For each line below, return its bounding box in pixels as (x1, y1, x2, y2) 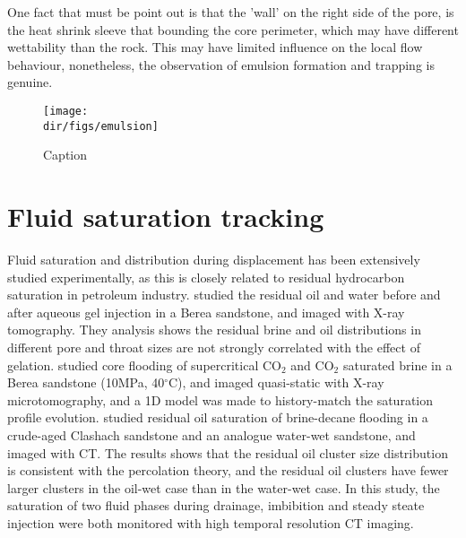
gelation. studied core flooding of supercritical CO (7, 355, 281, 374)
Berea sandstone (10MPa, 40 (7, 373, 165, 392)
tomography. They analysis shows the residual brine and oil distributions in (7, 320, 421, 339)
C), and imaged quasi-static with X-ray (168, 373, 384, 392)
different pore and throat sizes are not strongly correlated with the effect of (7, 337, 420, 356)
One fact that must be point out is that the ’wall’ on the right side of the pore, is (7, 3, 454, 21)
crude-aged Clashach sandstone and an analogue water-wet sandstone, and (7, 425, 416, 444)
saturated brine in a (342, 355, 453, 374)
